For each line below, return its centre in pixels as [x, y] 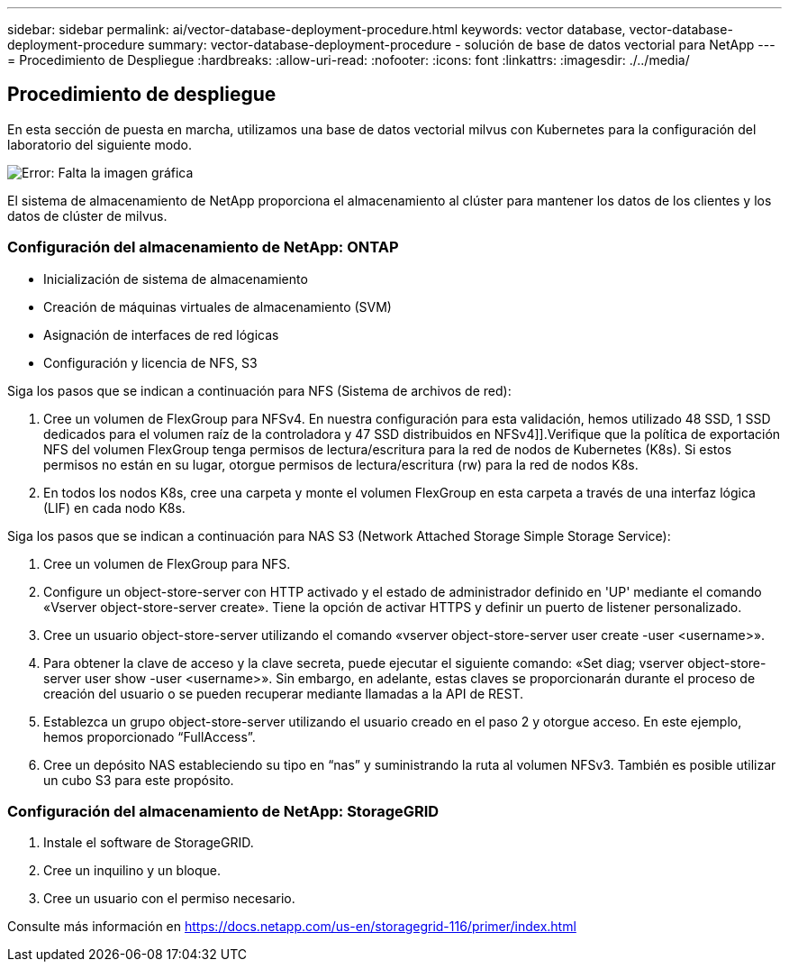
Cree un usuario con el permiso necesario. [169, 899]
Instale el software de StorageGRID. [149, 843]
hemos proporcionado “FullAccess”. [150, 736]
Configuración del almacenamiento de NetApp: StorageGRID [223, 811]
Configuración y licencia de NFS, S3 [150, 362]
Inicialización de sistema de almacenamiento [176, 279]
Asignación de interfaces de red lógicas [161, 334]
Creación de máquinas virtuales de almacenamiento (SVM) [218, 306]
